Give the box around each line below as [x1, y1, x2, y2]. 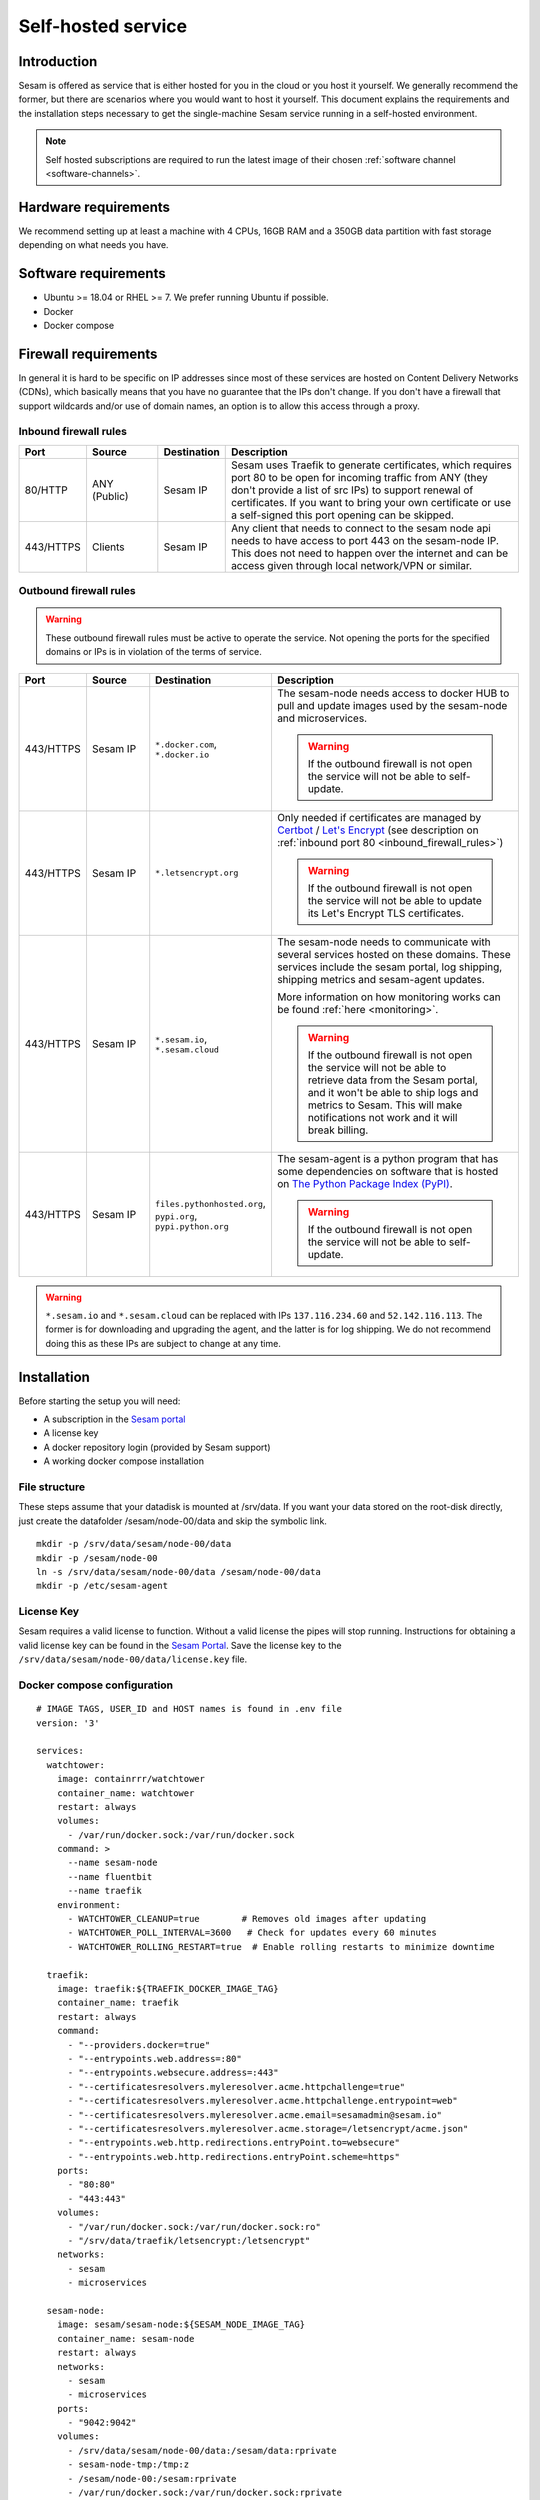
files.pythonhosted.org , [155, 1196, 267, 1210]
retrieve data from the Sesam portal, [307, 1073, 479, 1087]
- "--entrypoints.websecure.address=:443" [67, 2067, 279, 2079]
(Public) [91, 489, 129, 503]
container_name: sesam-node [56, 2333, 195, 2344]
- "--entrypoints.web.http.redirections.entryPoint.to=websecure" [67, 2137, 400, 2149]
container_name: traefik [56, 1997, 179, 2009]
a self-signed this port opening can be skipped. [230, 508, 455, 522]
